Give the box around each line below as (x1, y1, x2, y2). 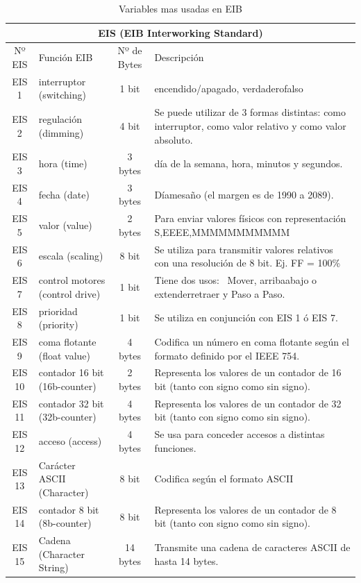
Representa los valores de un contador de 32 (154, 396, 342, 410)
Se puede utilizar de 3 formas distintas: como (154, 105, 346, 119)
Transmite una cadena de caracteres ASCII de (154, 539, 351, 554)
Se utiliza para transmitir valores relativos (154, 242, 333, 256)
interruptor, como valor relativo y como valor (154, 118, 346, 133)
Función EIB (38, 50, 93, 65)
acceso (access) (38, 434, 102, 448)
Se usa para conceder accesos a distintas (154, 427, 325, 441)
